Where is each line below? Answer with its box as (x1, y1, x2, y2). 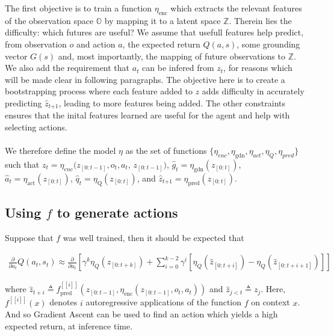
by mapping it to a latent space (104, 14, 221, 26)
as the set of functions (125, 144, 207, 157)
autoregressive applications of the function (85, 296, 242, 308)
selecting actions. (5, 121, 67, 133)
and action (76, 37, 116, 50)
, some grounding (237, 37, 300, 50)
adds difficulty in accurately (202, 85, 305, 97)
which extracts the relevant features (170, 2, 302, 14)
